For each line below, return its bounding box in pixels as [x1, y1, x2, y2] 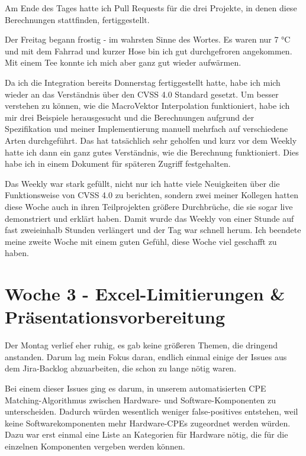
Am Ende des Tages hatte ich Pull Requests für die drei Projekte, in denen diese [5, 2, 297, 14]
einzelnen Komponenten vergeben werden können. [5, 439, 185, 452]
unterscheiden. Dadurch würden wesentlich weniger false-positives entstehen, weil [5, 405, 298, 418]
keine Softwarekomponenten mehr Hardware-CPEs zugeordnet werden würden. [5, 416, 291, 429]
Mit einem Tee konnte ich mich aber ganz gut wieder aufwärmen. [5, 56, 241, 69]
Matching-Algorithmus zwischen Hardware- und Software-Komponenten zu [5, 393, 276, 406]
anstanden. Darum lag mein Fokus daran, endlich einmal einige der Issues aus [5, 350, 287, 363]
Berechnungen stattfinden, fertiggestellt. [5, 13, 150, 25]
